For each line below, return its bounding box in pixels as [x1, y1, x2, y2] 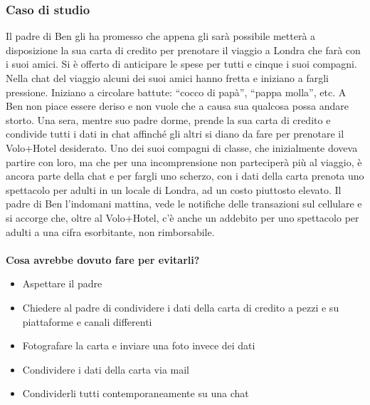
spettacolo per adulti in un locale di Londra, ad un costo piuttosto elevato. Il [6, 182, 342, 197]
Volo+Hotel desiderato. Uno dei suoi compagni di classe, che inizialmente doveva [6, 140, 358, 155]
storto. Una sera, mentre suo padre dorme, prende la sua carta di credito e [6, 112, 331, 127]
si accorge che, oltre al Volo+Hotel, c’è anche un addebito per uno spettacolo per [6, 210, 359, 225]
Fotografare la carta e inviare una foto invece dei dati [22, 338, 255, 353]
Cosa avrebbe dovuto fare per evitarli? [6, 252, 200, 267]
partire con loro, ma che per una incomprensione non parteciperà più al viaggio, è [6, 154, 362, 169]
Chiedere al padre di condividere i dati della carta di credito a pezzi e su [22, 299, 339, 314]
